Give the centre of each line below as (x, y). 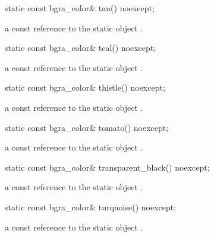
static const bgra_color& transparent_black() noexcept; (107, 167)
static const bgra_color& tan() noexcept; (80, 8)
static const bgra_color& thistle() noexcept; (85, 87)
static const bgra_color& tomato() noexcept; (87, 127)
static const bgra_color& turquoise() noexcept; (91, 206)
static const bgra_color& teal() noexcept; (81, 48)
